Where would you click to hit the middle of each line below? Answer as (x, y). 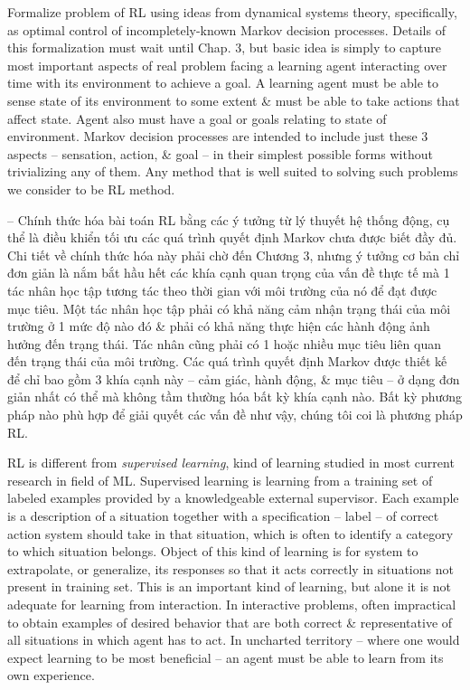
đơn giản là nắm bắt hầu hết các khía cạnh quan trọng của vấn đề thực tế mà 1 (229, 273)
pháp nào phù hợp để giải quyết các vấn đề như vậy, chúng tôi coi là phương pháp (235, 415)
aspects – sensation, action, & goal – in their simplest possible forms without (220, 153)
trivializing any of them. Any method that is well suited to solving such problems (233, 171)
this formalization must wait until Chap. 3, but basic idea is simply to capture (224, 47)
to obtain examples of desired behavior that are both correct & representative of (230, 622)
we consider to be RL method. (91, 189)
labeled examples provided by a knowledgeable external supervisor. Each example (233, 498)
